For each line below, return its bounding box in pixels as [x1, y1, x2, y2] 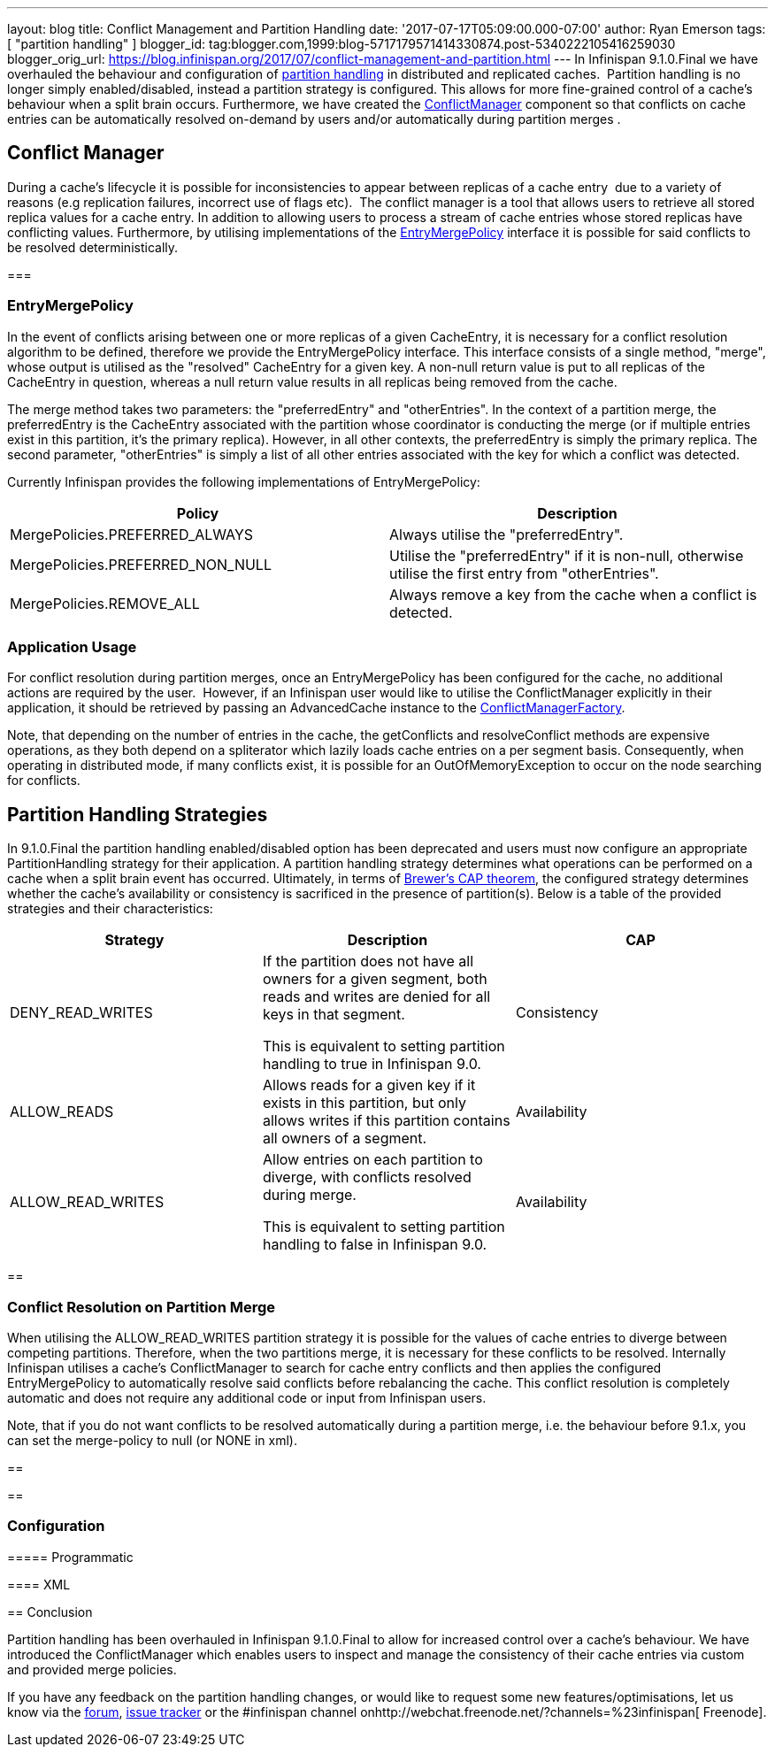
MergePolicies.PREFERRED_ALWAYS [10, 525, 254, 543]
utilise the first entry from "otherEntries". [389, 564, 659, 582]
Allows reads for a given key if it [262, 1076, 476, 1095]
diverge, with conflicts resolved [262, 1168, 472, 1187]
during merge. [262, 1186, 357, 1204]
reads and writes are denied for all [262, 988, 491, 1006]
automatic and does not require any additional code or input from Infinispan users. [7, 1389, 487, 1405]
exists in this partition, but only [262, 1094, 466, 1112]
